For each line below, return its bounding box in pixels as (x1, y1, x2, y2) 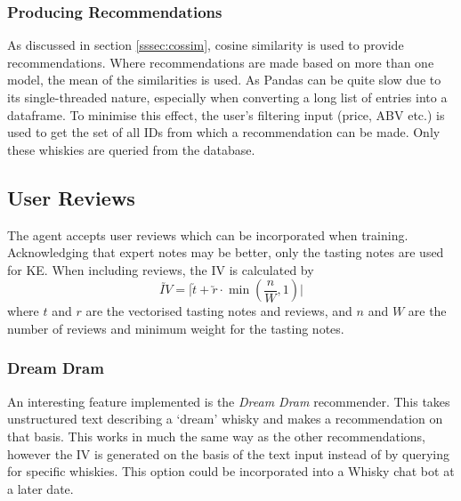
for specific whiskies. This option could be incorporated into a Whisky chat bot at (7, 462, 455, 481)
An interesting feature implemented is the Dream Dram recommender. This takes (7, 392, 450, 410)
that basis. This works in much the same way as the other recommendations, (7, 426, 425, 445)
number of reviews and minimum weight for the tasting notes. (7, 319, 344, 337)
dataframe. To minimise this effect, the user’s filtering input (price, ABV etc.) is (7, 105, 445, 124)
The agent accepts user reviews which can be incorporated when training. (7, 225, 408, 244)
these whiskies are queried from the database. (7, 140, 255, 158)
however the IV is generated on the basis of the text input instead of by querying (7, 444, 450, 463)
